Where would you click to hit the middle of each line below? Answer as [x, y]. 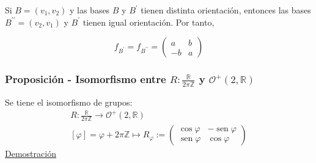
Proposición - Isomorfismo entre [86, 79]
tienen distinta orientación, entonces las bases [226, 10]
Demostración [31, 154]
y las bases [90, 10]
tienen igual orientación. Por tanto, [149, 22]
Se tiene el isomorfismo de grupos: [69, 102]
